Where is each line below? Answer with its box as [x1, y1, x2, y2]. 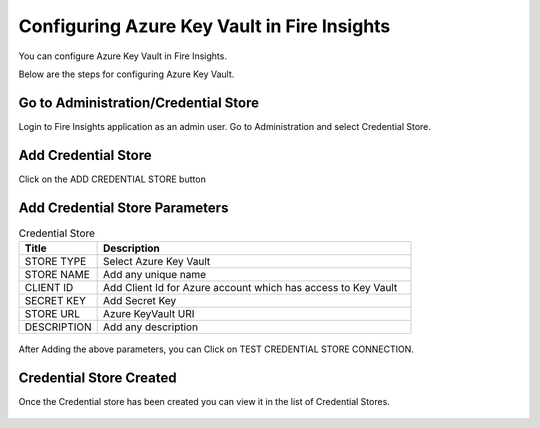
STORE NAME [24, 268, 90, 282]
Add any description [103, 320, 199, 334]
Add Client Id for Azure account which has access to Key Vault [103, 281, 398, 295]
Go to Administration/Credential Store [18, 94, 260, 111]
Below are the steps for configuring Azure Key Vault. [18, 68, 235, 80]
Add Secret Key [103, 294, 177, 308]
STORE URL [24, 307, 80, 321]
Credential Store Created [18, 369, 177, 386]
